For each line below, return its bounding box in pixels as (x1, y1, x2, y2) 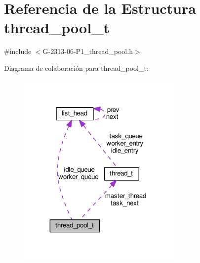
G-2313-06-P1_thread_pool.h (42, 46, 133, 56)
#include (4, 46, 32, 56)
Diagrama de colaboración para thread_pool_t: (4, 62, 149, 73)
